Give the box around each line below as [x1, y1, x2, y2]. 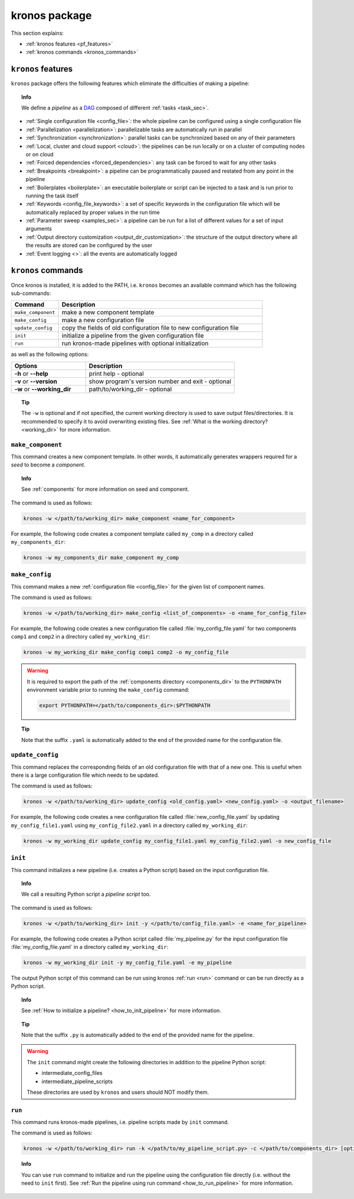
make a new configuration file [61, 316, 145, 325]
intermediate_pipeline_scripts [41, 1078, 113, 1085]
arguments [25, 225, 53, 232]
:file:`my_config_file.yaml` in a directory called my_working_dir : [11, 944, 169, 951]
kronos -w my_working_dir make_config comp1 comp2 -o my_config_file [23, 649, 229, 656]
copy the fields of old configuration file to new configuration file [61, 324, 239, 332]
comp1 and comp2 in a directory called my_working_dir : [11, 633, 150, 640]
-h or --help [14, 370, 48, 378]
